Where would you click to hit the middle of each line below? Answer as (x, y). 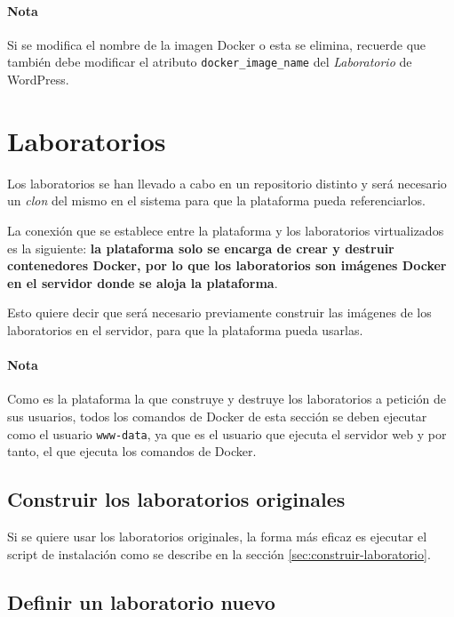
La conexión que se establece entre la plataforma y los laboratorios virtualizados (226, 230)
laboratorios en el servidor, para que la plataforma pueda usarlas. (185, 329)
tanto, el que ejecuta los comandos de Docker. (132, 451)
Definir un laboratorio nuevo (141, 601)
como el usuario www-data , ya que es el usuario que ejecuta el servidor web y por (227, 433)
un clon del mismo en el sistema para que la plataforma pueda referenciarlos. (216, 200)
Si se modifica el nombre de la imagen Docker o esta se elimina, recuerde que (217, 44)
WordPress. (38, 80)
